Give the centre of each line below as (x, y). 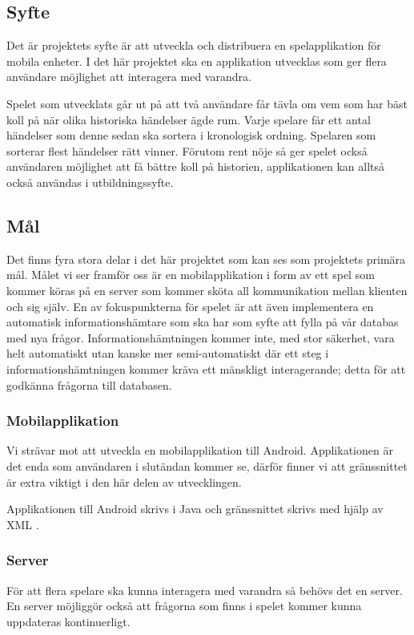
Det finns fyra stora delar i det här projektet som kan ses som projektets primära (206, 259)
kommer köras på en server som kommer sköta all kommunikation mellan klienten (207, 290)
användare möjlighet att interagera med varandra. (129, 77)
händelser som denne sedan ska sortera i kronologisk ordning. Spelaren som (191, 135)
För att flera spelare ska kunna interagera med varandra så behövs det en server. (205, 590)
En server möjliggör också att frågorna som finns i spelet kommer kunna (184, 606)
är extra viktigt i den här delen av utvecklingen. (124, 481)
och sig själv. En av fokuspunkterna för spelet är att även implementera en (190, 306)
